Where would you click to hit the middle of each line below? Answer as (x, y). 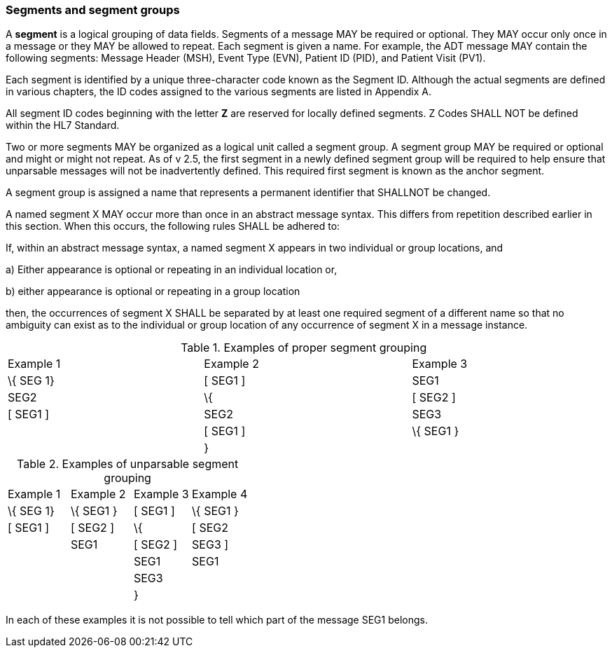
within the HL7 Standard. (63, 125)
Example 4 (220, 494)
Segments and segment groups (93, 10)
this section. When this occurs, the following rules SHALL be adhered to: (173, 226)
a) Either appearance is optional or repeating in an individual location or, (172, 270)
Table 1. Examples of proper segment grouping (304, 348)
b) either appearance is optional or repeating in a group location (153, 291)
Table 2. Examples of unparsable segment (128, 464)
